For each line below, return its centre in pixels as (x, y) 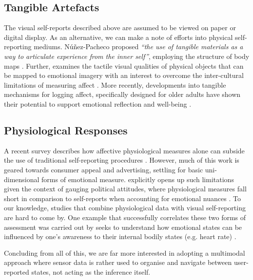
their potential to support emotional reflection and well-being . (98, 103)
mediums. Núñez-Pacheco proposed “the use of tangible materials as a (138, 47)
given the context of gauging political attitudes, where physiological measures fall (125, 189)
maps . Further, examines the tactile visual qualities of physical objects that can (124, 65)
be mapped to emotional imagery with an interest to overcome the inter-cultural (124, 75)
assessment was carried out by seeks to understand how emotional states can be (123, 227)
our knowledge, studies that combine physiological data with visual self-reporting (125, 208)
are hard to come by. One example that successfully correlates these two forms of (125, 217)
